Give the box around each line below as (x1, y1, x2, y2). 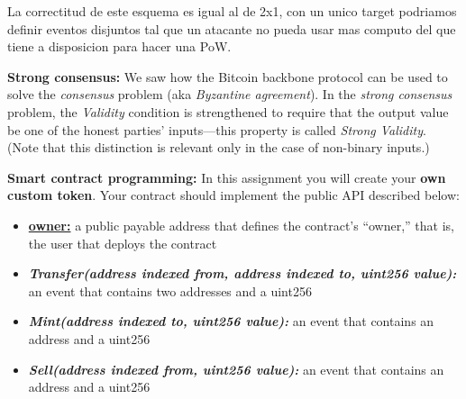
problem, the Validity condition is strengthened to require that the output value (7, 102, 449, 121)
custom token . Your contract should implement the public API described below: (7, 186, 460, 204)
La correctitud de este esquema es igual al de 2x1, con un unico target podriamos (7, 2, 457, 20)
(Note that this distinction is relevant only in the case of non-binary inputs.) (7, 138, 430, 157)
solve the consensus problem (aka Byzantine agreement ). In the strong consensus (7, 85, 452, 104)
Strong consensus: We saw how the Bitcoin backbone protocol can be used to (7, 67, 448, 86)
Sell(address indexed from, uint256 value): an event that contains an (28, 359, 444, 378)
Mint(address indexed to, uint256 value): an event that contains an (28, 312, 434, 331)
